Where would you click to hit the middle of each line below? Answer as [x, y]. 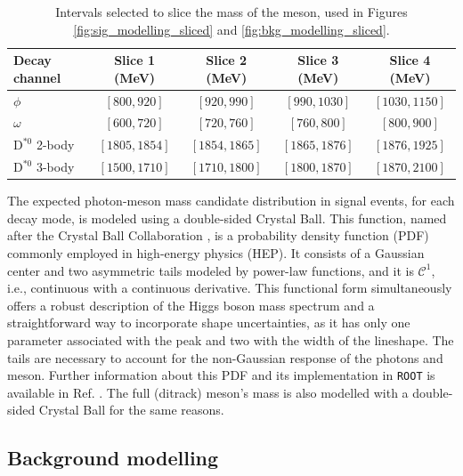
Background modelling [113, 458]
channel [37, 77]
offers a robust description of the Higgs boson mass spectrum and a [191, 305]
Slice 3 [318, 60]
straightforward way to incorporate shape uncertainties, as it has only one [209, 323]
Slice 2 [227, 60]
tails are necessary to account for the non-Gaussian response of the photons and [225, 357]
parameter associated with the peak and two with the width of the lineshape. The [231, 340]
